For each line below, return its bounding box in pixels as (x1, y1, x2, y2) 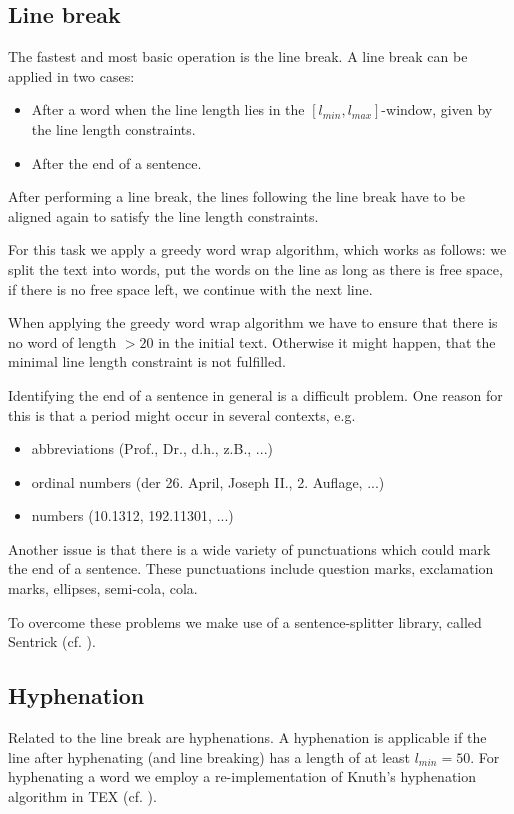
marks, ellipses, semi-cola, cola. (8, 578, 198, 599)
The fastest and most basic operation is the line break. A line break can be (8, 46, 468, 67)
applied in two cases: (8, 65, 135, 86)
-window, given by (381, 99, 493, 120)
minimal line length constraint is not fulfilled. (8, 351, 286, 372)
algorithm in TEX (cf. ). (8, 785, 157, 806)
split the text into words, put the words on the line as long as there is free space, (8, 258, 503, 279)
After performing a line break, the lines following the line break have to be (8, 186, 465, 207)
